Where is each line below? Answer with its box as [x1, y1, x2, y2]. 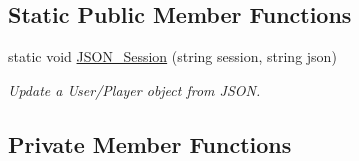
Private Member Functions [8, 128, 292, 159]
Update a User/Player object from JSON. [8, 79, 261, 100]
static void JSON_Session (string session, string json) [8, 46, 337, 67]
